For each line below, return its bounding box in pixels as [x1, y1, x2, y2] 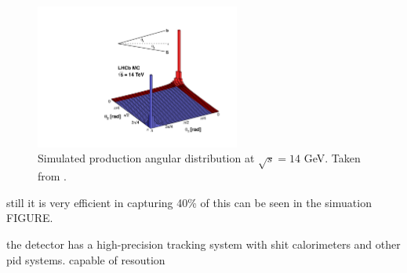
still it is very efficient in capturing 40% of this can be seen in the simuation [6, 194, 372, 210]
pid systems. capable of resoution [6, 251, 165, 268]
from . [38, 168, 67, 184]
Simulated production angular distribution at [38, 150, 255, 166]
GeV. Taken [303, 150, 361, 166]
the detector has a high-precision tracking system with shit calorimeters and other [6, 235, 401, 252]
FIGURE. [6, 209, 53, 226]
